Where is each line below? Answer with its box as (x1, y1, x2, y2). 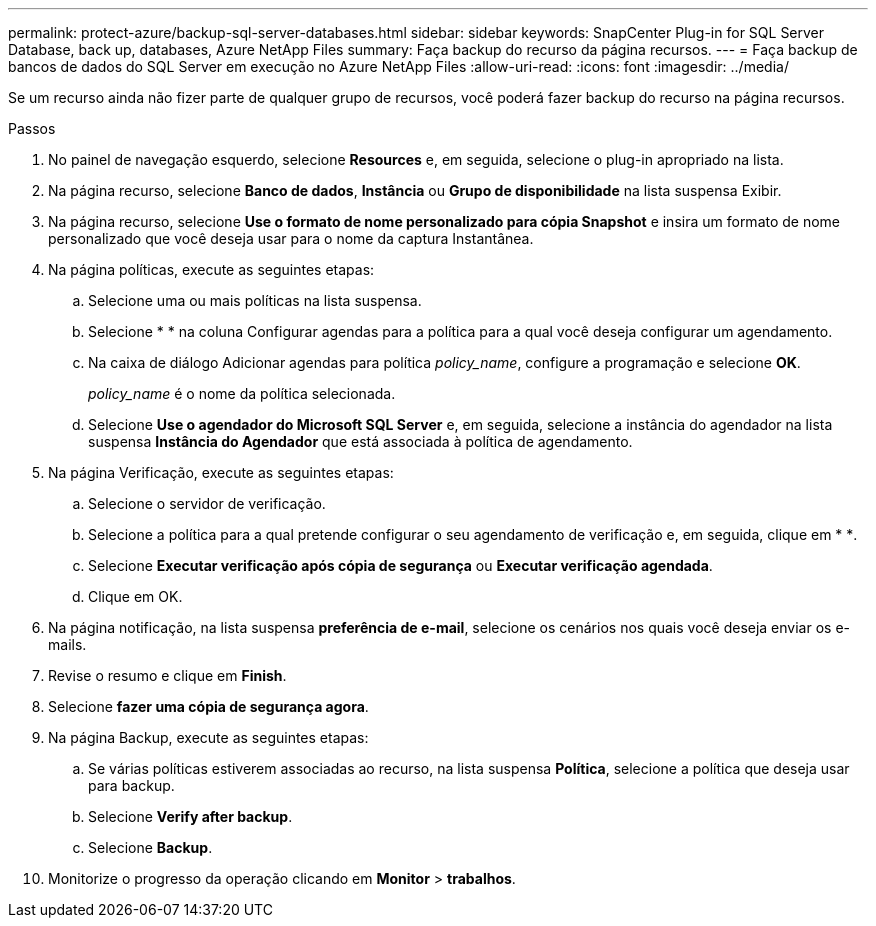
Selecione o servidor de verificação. (88, 495, 326, 512)
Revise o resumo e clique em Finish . (48, 667, 287, 684)
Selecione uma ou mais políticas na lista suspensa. (88, 292, 422, 309)
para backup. (88, 777, 175, 794)
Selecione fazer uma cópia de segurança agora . (48, 698, 369, 715)
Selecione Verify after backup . (88, 808, 293, 825)
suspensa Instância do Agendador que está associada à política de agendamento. (88, 433, 633, 450)
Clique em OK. (88, 588, 183, 605)
